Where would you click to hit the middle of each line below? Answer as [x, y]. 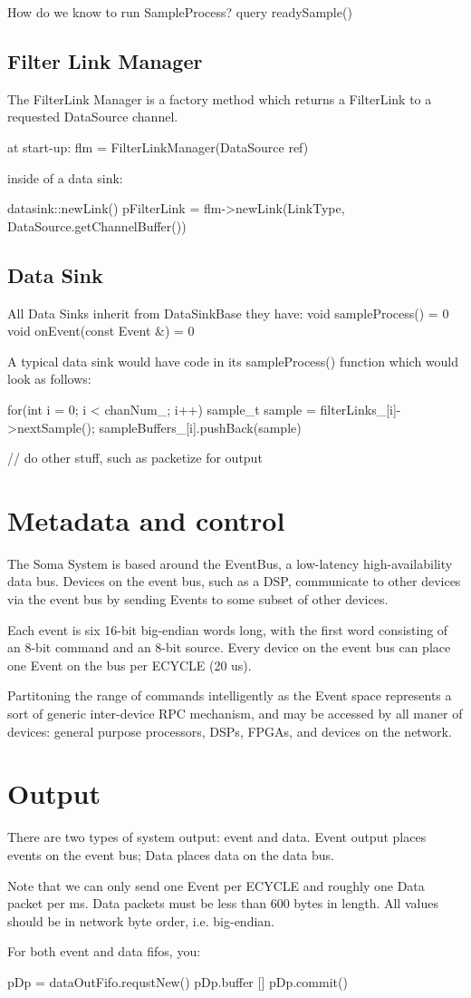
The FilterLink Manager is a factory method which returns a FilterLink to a [220, 98]
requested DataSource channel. [93, 117]
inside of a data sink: [65, 177]
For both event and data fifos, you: [104, 951]
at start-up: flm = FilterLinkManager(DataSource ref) [158, 147]
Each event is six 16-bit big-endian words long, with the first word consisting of [228, 629]
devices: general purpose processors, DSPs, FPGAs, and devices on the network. [230, 731]
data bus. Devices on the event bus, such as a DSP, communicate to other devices [234, 581]
